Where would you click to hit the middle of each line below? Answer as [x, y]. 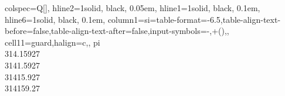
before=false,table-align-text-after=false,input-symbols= [106, 31]
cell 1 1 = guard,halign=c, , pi [52, 42]
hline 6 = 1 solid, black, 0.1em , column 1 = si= [81, 19]
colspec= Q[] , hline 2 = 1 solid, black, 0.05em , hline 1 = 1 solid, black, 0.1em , [133, 8]
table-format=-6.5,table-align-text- [218, 19]
